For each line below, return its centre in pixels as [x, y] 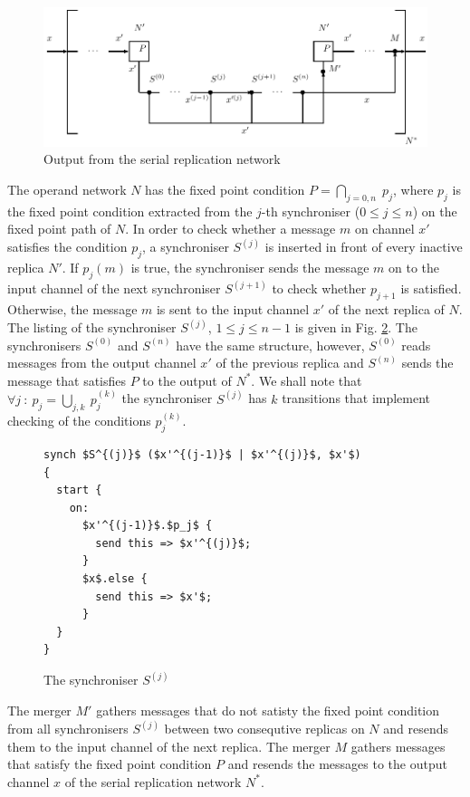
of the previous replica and [290, 363]
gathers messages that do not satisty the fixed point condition [268, 711]
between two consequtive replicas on [264, 729]
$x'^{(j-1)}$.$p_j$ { [147, 526]
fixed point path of [59, 229]
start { [79, 490]
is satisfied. [431, 288]
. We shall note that [307, 380]
